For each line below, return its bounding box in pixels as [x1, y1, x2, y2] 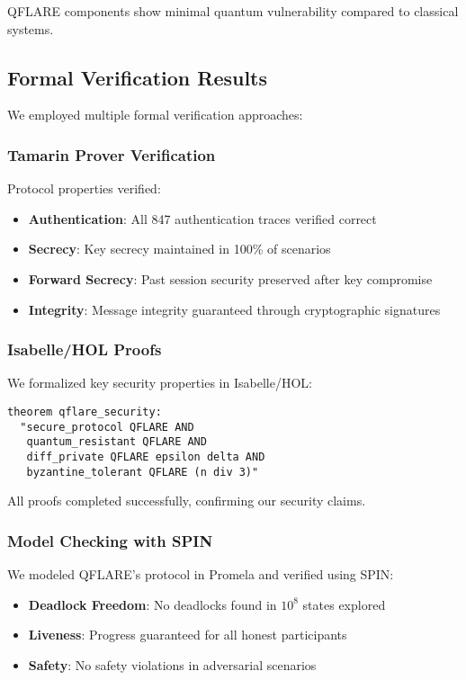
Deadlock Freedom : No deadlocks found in [28, 595, 277, 613]
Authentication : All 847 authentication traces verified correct [28, 209, 377, 228]
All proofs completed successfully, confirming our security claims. [7, 491, 366, 510]
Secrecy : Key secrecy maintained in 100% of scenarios [28, 239, 331, 258]
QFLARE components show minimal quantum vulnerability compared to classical [7, 2, 459, 20]
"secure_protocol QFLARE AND [20, 420, 194, 434]
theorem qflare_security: [7, 405, 162, 418]
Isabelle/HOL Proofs [7, 338, 162, 361]
